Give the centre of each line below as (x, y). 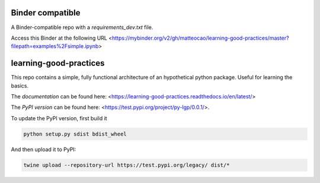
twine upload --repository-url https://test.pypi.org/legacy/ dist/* (127, 165)
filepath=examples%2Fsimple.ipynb (55, 46)
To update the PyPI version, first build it (59, 118)
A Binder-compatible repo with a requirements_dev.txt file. (82, 27)
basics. (20, 85)
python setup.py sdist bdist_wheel (75, 134)
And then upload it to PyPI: (44, 149)
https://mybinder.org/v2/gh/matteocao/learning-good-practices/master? (201, 38)
